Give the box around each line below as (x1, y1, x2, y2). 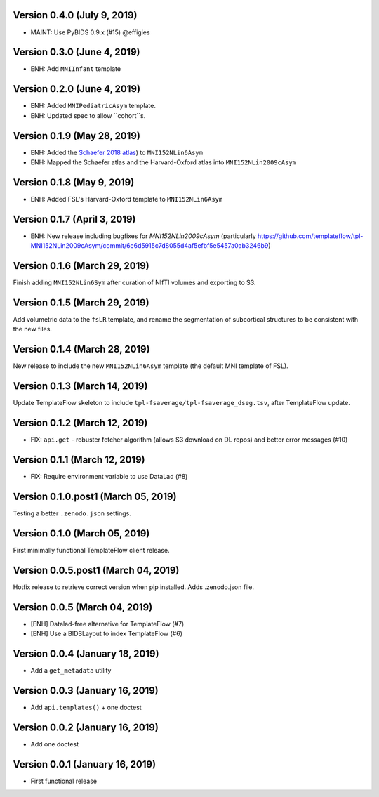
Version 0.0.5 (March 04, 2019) (13, 601, 153, 613)
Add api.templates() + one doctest (30, 703, 142, 711)
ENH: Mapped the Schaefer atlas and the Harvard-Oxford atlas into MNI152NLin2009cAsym (30, 158, 297, 166)
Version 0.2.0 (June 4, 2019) (13, 83, 140, 95)
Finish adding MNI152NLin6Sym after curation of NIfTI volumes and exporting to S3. (13, 278, 256, 287)
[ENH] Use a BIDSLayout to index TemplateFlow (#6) (30, 629, 182, 638)
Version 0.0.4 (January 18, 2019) (13, 647, 159, 659)
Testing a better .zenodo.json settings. (13, 509, 131, 518)
